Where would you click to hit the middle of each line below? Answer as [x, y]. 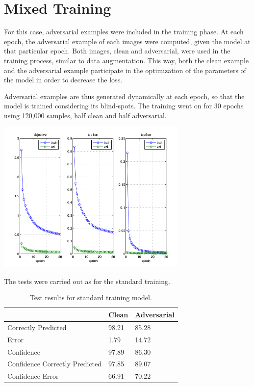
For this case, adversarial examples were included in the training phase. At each [124, 32]
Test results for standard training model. [91, 297]
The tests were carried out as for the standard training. [87, 281]
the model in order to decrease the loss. [63, 80]
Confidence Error [33, 376]
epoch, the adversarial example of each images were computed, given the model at [127, 41]
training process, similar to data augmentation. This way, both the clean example [126, 60]
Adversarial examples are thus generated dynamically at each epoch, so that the [124, 96]
